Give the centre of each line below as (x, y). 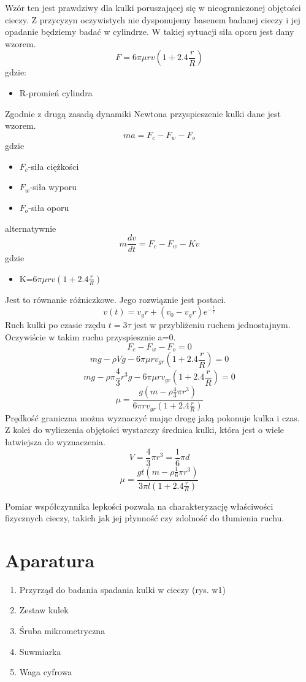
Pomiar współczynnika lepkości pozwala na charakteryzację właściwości (139, 506)
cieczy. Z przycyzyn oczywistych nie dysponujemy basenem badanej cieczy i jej (153, 19)
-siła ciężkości (53, 166)
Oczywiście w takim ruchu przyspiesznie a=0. (90, 336)
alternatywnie (31, 228)
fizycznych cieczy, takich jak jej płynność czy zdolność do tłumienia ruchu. (145, 518)
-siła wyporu (53, 187)
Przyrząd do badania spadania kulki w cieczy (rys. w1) (122, 589)
